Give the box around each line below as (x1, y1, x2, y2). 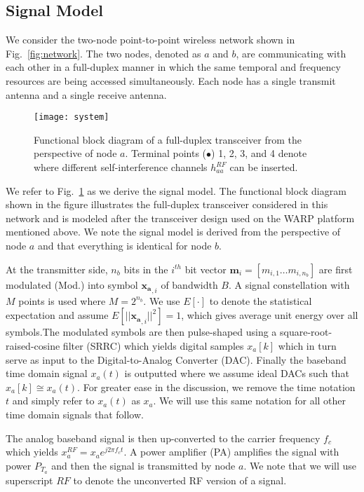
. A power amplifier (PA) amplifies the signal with (123, 444, 339, 459)
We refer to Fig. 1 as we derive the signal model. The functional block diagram (6, 183, 346, 198)
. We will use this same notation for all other (153, 393, 346, 408)
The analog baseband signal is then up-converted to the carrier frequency (6, 430, 321, 445)
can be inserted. (229, 160, 298, 175)
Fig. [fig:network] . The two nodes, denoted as (6, 46, 201, 60)
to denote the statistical (209, 293, 312, 308)
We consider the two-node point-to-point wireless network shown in (6, 32, 295, 47)
